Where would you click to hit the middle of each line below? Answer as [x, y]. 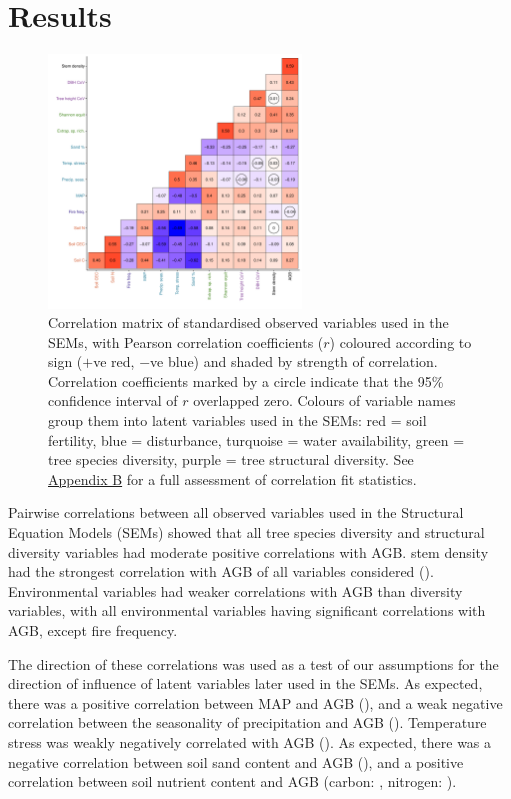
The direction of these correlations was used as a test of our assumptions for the [253, 663]
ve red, [114, 361]
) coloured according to [400, 341]
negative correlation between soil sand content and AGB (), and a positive [236, 761]
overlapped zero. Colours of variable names [324, 400]
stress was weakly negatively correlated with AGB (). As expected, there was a [250, 741]
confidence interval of [113, 400]
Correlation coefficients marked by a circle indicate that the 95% [246, 380]
